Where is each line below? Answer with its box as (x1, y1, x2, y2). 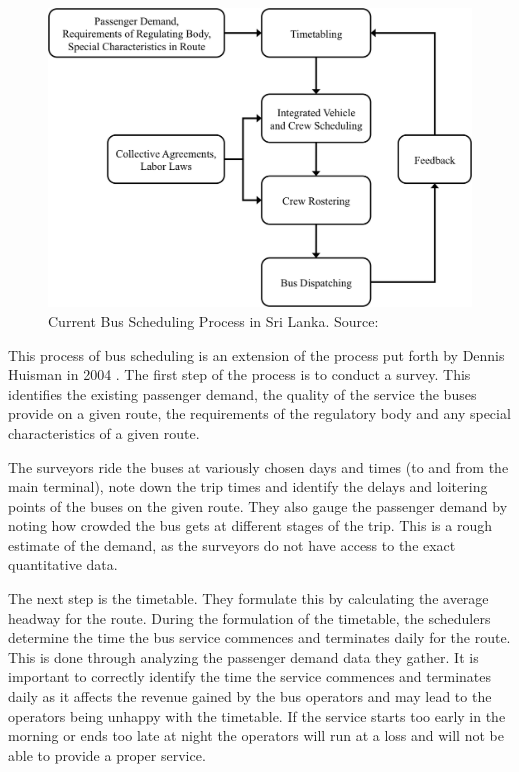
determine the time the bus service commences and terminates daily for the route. (8, 627, 511, 648)
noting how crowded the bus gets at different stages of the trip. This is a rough (8, 515, 492, 536)
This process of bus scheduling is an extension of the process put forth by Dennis (8, 344, 505, 365)
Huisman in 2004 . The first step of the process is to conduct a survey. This (8, 364, 471, 385)
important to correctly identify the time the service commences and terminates (8, 666, 491, 687)
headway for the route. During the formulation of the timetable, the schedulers (8, 607, 491, 628)
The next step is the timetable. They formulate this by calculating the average (8, 588, 489, 609)
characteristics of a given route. (8, 422, 200, 443)
